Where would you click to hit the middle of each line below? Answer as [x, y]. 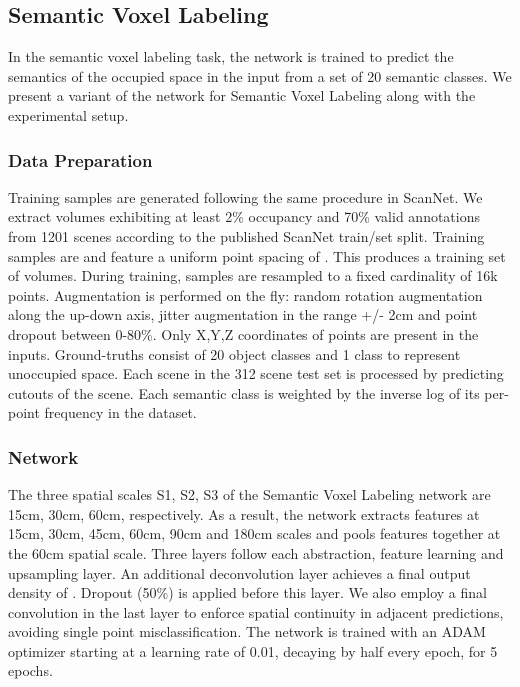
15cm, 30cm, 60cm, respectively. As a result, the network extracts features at [244, 513]
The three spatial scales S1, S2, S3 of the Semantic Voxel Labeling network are [249, 494]
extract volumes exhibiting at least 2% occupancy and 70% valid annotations [244, 216]
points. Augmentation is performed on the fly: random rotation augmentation [245, 294]
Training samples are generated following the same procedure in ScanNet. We [245, 196]
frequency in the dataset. [120, 412]
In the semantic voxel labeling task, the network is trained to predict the [231, 56]
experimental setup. [68, 114]
